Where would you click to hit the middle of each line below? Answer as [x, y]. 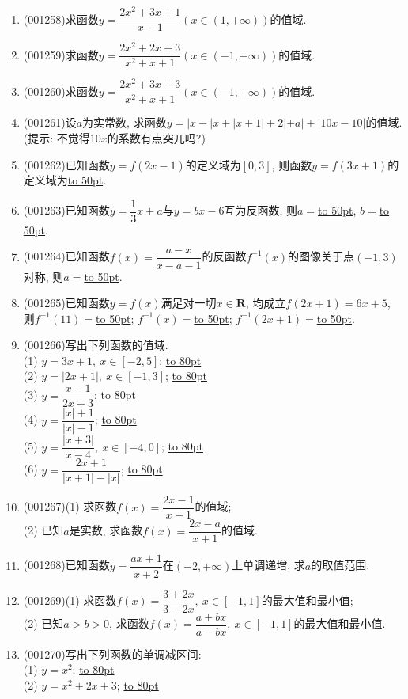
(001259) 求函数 [61, 54]
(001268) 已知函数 [66, 565]
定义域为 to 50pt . [65, 180]
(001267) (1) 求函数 [70, 506]
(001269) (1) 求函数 [70, 600]
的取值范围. [340, 565]
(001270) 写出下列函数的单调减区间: [112, 653]
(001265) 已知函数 [66, 303]
